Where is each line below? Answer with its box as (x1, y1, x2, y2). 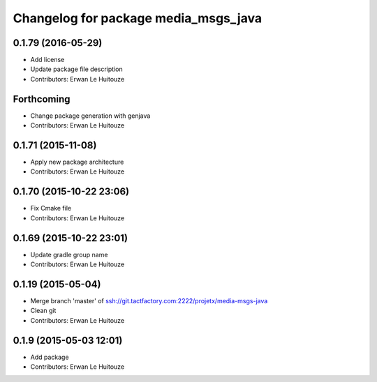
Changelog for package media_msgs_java (13, 10, 262, 26)
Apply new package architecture (30, 158, 124, 167)
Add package (30, 353, 69, 361)
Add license (30, 56, 65, 64)
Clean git (30, 307, 57, 315)
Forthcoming (13, 93, 71, 105)
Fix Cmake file (30, 204, 72, 213)
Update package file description (30, 65, 123, 73)
